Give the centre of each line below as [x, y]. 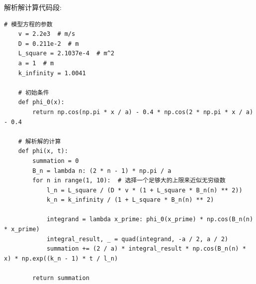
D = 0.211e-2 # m [48, 44]
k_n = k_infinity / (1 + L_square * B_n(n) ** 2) [130, 200]
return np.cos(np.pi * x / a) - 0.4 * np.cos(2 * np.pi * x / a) [143, 112]
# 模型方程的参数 [28, 24]
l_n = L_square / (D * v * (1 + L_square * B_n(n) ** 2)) [144, 190]
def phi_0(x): [41, 102]
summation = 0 [56, 161]
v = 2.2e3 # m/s [47, 34]
